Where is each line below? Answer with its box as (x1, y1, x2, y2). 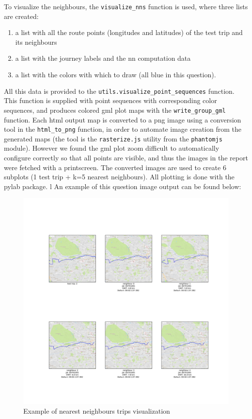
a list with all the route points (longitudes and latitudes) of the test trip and (15, 27, 243, 37)
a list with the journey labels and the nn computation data (15, 53, 191, 63)
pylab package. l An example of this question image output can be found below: (4, 181, 241, 191)
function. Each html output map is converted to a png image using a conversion (4, 114, 241, 124)
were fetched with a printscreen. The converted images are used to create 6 (4, 162, 226, 172)
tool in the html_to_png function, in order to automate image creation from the (4, 124, 241, 134)
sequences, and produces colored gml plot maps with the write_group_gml (4, 105, 226, 115)
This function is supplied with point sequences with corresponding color (4, 95, 217, 105)
